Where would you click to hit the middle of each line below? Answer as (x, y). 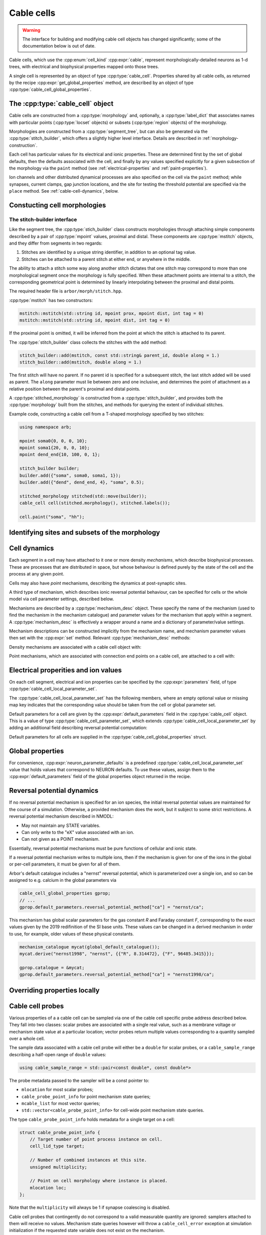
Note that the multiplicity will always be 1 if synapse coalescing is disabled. (90, 1207)
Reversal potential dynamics (54, 791)
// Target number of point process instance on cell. (96, 1139)
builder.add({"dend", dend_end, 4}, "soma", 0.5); (82, 482)
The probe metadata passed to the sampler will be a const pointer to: (79, 1080)
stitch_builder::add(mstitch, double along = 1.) (81, 362)
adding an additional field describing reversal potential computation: (78, 728)
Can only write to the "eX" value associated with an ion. (78, 832)
